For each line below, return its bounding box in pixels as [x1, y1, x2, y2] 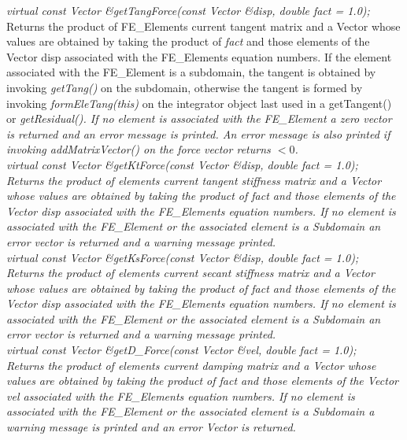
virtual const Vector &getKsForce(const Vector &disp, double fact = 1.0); [6, 249, 359, 265]
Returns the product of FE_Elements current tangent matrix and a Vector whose [6, 17, 401, 34]
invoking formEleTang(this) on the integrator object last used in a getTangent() [6, 94, 392, 111]
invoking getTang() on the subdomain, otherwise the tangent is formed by [6, 79, 363, 95]
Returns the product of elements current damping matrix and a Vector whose [6, 357, 376, 373]
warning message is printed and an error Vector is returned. [6, 419, 296, 435]
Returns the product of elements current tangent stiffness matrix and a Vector [6, 172, 382, 188]
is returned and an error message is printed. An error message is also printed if [6, 125, 390, 142]
